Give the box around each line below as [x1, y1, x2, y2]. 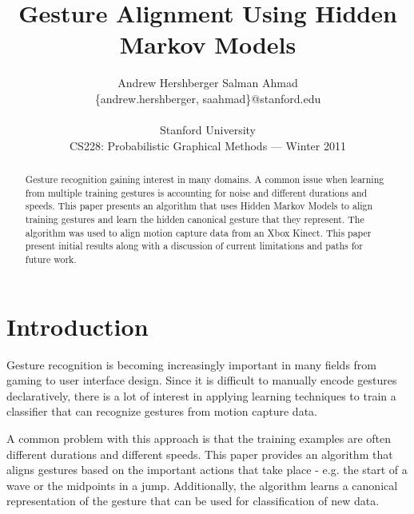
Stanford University [160, 122, 256, 138]
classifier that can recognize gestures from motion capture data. [6, 403, 317, 420]
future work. [25, 253, 77, 266]
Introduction [6, 309, 149, 342]
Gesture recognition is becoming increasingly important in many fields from [6, 356, 377, 373]
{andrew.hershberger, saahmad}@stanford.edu [94, 90, 321, 106]
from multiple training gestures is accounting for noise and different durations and [25, 185, 368, 199]
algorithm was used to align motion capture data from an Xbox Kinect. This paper [25, 225, 372, 239]
